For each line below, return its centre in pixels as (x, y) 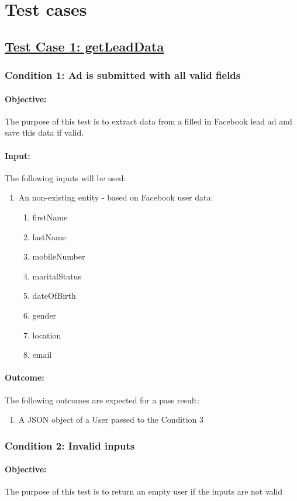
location (47, 335)
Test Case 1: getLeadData (84, 46)
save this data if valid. (44, 132)
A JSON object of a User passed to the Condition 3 (111, 419)
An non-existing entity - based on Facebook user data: (116, 197)
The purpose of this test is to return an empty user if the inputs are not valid (144, 491)
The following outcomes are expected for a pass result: (102, 400)
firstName (50, 217)
